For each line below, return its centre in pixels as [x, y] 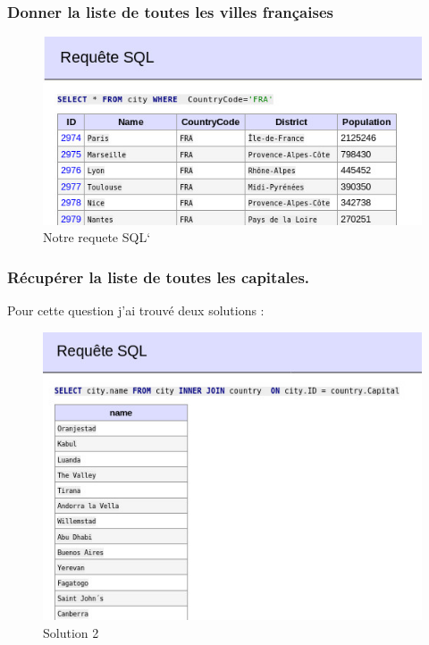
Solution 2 [71, 632]
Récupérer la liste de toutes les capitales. [159, 276]
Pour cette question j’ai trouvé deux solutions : [136, 310]
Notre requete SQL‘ [97, 237]
